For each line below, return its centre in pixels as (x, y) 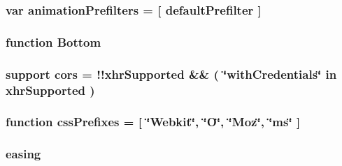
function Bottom (54, 41)
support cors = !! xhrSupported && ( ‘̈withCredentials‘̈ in (171, 74)
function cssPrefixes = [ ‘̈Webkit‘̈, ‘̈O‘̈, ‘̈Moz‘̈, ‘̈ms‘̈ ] (153, 122)
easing (23, 154)
